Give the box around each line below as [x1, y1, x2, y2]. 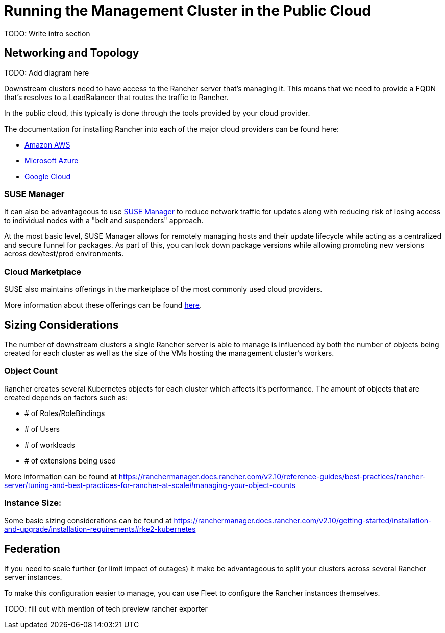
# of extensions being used [24, 456, 116, 465]
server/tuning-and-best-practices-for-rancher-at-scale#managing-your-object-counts [4, 480, 295, 490]
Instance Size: [4, 498, 62, 508]
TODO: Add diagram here [4, 68, 89, 77]
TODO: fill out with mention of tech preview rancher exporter [4, 604, 208, 614]
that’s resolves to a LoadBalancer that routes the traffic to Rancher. [4, 92, 229, 102]
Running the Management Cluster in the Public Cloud [4, 2, 371, 19]
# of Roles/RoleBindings [24, 408, 105, 418]
